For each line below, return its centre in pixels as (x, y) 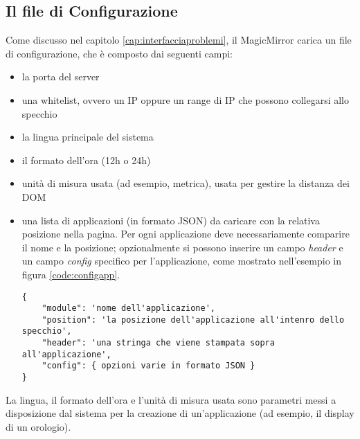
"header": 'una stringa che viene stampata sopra (158, 343)
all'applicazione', (66, 354)
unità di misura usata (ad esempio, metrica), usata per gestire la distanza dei (186, 183)
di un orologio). (38, 426)
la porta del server (61, 77)
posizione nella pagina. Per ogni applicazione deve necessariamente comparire (186, 234)
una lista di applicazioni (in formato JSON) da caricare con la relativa (171, 220)
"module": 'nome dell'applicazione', (128, 308)
